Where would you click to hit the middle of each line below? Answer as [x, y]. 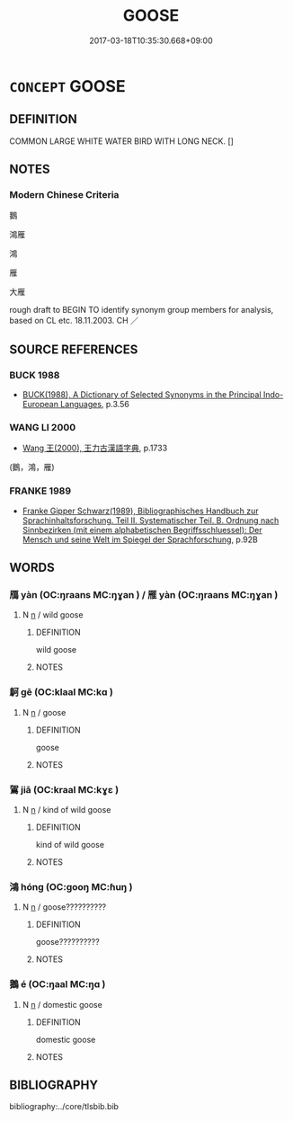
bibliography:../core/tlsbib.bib [64, 1107]
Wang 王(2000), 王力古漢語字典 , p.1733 [95, 448]
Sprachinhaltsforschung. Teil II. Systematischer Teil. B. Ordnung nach [151, 520]
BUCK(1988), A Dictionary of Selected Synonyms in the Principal [142, 395]
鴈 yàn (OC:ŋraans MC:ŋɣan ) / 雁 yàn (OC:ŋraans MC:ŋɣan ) [144, 595]
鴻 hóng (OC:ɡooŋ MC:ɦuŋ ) [71, 886]
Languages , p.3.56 [95, 405]
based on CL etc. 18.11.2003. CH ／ [74, 321]
